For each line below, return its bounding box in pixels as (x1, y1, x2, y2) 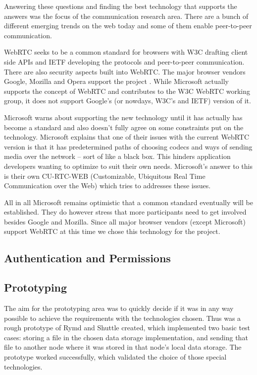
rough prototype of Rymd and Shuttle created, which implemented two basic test (4, 322, 251, 333)
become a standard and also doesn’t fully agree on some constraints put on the (4, 122, 244, 132)
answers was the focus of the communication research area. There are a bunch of (4, 10, 249, 21)
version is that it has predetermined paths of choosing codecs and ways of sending (4, 141, 253, 151)
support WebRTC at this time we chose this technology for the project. (4, 226, 220, 236)
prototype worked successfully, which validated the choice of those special (4, 352, 227, 362)
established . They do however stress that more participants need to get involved (4, 207, 247, 217)
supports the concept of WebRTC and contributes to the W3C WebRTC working (4, 85, 250, 96)
